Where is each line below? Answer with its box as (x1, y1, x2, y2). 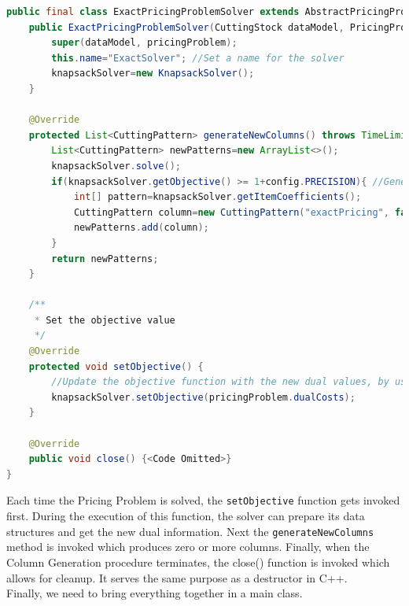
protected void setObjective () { (28, 360, 204, 372)
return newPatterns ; (51, 253, 159, 264)
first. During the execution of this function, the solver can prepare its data (6, 508, 365, 524)
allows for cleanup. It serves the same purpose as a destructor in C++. (6, 569, 348, 586)
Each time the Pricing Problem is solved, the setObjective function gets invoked (6, 492, 400, 508)
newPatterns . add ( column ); (73, 222, 209, 234)
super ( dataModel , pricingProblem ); (51, 37, 238, 49)
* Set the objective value (34, 314, 175, 326)
